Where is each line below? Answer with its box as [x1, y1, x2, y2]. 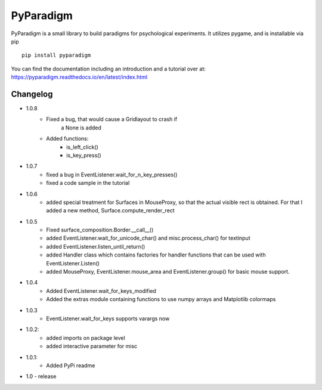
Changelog [11, 89, 53, 99]
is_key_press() [66, 151, 101, 159]
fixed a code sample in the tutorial [46, 179, 130, 187]
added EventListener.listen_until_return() [46, 243, 145, 250]
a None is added [61, 124, 101, 131]
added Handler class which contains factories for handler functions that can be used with [46, 251, 266, 259]
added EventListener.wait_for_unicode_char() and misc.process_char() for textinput [46, 234, 250, 242]
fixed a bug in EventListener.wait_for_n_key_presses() [46, 171, 178, 178]
